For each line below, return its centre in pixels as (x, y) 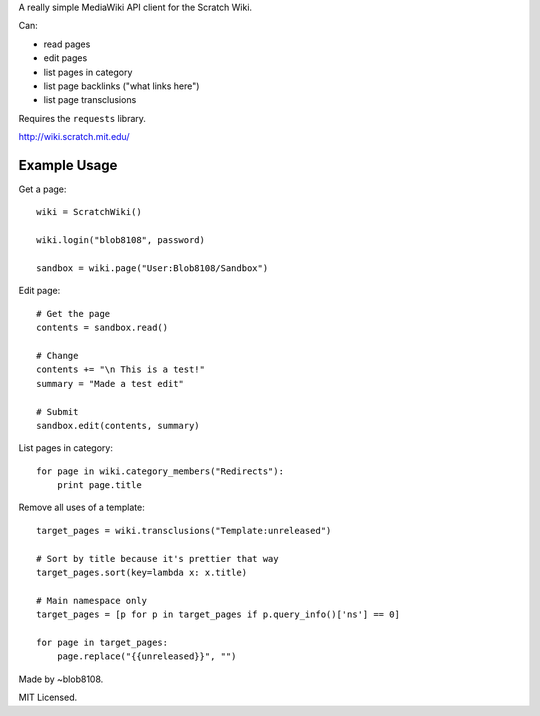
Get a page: (42, 189)
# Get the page (73, 313)
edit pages (65, 58)
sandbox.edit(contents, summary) (118, 425)
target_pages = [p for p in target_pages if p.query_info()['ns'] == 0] (218, 614)
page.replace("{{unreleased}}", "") (146, 656)
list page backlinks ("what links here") (121, 86)
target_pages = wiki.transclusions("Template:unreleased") (184, 530)
